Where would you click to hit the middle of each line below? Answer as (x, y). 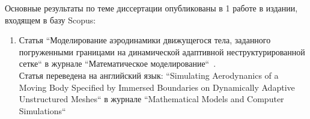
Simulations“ (42, 110)
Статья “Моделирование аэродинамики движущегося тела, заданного (145, 40)
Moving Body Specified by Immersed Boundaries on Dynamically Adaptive (157, 87)
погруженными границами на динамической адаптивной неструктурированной (162, 51)
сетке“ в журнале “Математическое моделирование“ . (117, 63)
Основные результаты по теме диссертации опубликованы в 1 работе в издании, (151, 8)
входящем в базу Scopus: (50, 20)
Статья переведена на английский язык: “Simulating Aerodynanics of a (149, 75)
